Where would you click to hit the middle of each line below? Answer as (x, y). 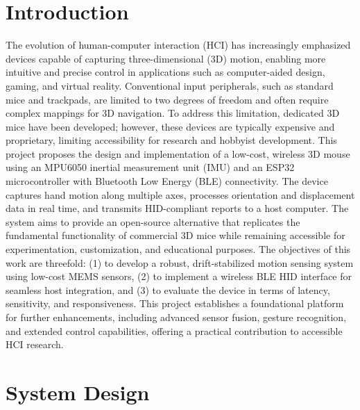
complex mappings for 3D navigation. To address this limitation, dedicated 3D (173, 113)
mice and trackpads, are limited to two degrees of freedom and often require (167, 99)
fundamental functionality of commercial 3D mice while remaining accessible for (175, 235)
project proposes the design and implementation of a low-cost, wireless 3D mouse (178, 153)
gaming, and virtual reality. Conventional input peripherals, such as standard (170, 85)
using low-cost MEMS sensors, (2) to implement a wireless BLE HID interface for (179, 276)
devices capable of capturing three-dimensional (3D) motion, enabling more (166, 58)
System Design (78, 392)
